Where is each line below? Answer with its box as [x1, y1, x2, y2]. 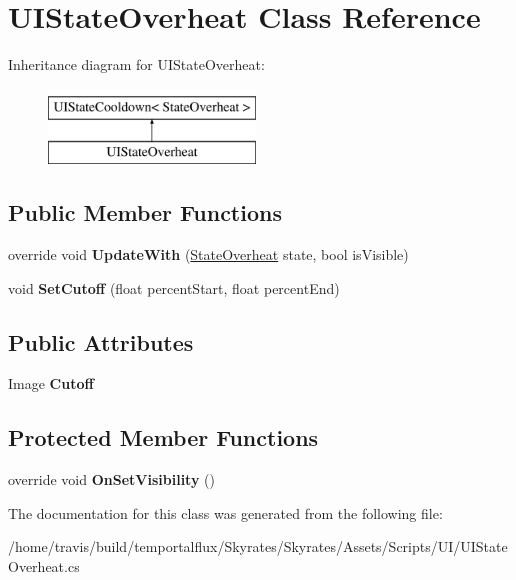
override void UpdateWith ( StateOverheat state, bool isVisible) [8, 244, 409, 265]
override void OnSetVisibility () [8, 469, 215, 490]
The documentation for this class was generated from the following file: [8, 502, 443, 523]
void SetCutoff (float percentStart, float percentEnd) [8, 277, 340, 298]
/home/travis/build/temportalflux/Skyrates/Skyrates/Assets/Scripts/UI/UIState [8, 536, 508, 557]
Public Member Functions [8, 197, 282, 228]
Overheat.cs [8, 556, 80, 577]
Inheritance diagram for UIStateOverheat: [8, 54, 265, 75]
